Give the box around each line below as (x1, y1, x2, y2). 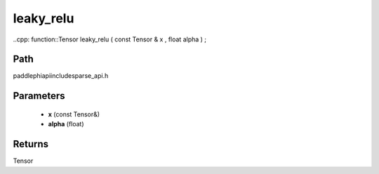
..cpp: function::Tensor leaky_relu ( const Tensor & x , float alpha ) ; (13, 35, 207, 43)
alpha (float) (48, 120, 84, 128)
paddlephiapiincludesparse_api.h (13, 72, 109, 80)
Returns (13, 138, 49, 150)
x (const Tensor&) (48, 109, 100, 119)
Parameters (13, 90, 65, 102)
